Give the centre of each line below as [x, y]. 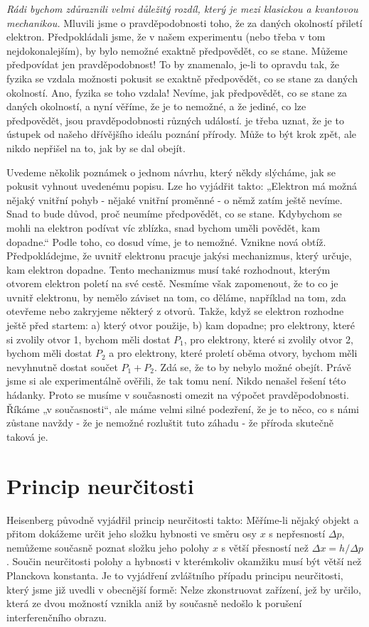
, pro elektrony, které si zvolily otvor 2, [268, 339]
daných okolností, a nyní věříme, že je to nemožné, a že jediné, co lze [156, 106]
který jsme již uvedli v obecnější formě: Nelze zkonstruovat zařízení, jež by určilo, [184, 589]
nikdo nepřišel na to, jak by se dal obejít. [96, 148]
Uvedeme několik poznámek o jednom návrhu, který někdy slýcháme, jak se [171, 172]
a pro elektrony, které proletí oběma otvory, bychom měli [233, 353]
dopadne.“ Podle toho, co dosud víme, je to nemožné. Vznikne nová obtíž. [166, 241]
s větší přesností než [265, 547]
